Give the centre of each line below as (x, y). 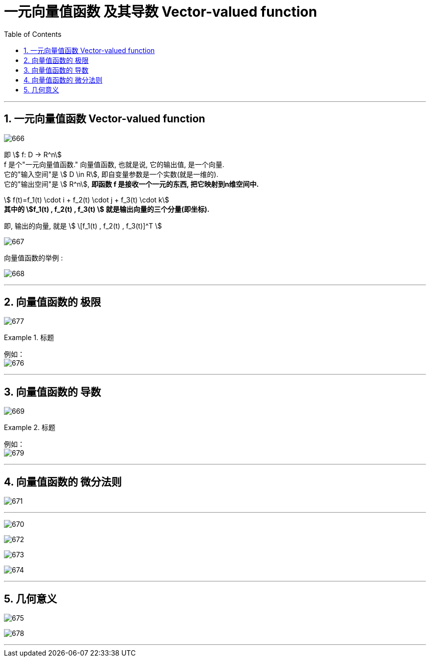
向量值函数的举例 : (33, 258)
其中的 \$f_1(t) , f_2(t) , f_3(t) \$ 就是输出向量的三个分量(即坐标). (107, 209)
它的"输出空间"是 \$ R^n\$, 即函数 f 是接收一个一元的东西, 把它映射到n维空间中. (132, 184)
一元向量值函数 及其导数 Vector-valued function (161, 12)
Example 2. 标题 (30, 428)
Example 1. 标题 (29, 338)
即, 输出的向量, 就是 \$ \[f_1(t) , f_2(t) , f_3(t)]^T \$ (83, 226)
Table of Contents (33, 34)
